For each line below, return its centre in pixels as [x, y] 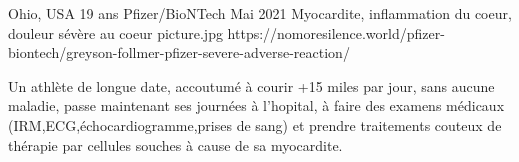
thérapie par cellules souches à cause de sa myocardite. [175, 144]
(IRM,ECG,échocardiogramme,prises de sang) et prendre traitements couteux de [255, 124]
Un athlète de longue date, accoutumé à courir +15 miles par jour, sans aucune [251, 85]
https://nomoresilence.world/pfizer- [336, 32]
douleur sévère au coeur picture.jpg [115, 32]
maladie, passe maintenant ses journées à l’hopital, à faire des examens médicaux [256, 105]
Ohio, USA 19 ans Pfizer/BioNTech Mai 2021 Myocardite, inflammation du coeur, [260, 13]
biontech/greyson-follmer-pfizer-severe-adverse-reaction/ [179, 52]
